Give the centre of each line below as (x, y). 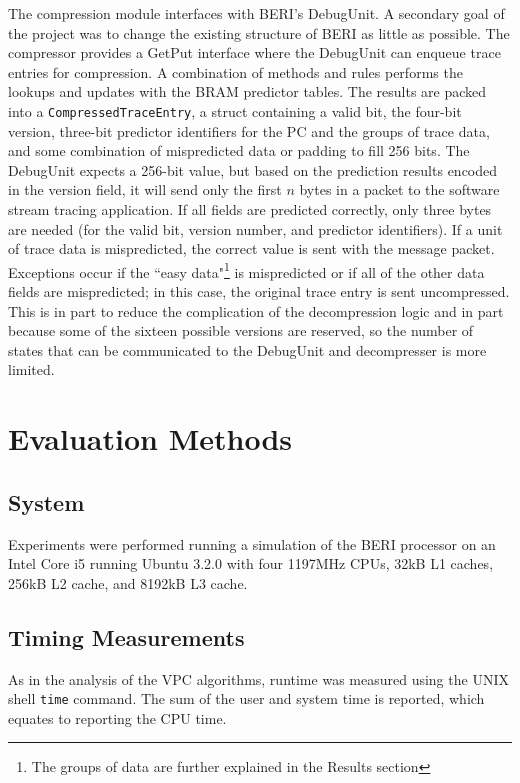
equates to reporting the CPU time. (117, 717)
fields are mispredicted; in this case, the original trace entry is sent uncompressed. (259, 291)
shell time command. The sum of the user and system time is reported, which (246, 698)
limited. (31, 369)
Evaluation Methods (150, 438)
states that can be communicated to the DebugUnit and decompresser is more (247, 349)
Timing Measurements (126, 636)
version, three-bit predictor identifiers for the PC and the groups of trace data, (249, 130)
